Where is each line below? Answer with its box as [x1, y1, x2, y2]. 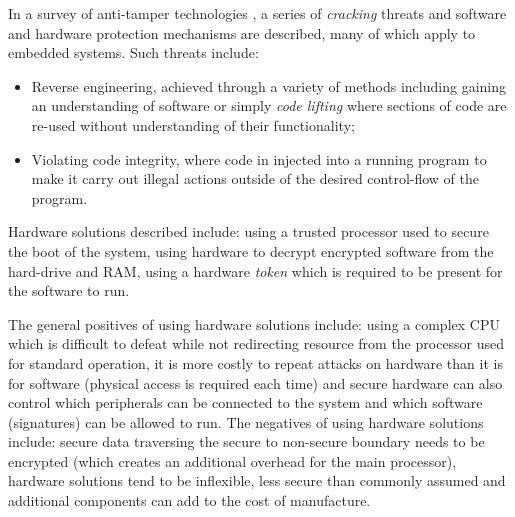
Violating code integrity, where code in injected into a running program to [31, 148, 487, 169]
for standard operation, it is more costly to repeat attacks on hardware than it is [8, 352, 503, 373]
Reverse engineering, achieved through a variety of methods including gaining [31, 75, 506, 96]
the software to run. [8, 280, 130, 301]
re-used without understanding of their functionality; [31, 114, 355, 135]
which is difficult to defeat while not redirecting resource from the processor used [8, 333, 505, 354]
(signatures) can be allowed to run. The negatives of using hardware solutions [8, 411, 484, 432]
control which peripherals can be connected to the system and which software [8, 392, 483, 413]
